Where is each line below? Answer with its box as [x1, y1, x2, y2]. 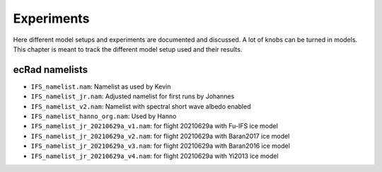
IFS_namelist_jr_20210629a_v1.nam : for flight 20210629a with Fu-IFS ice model [30, 122, 279, 130]
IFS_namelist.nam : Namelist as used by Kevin [30, 82, 171, 91]
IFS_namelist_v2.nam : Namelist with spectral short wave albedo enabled [30, 102, 251, 110]
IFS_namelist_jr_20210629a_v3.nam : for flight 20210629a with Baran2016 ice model [30, 142, 290, 150]
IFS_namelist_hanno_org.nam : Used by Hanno [30, 112, 177, 120]
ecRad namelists [13, 64, 88, 76]
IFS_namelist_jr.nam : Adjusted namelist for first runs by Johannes [30, 92, 235, 101]
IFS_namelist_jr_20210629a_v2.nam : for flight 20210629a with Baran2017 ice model [30, 132, 290, 140]
